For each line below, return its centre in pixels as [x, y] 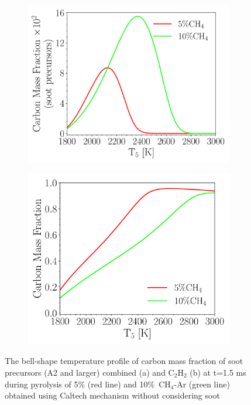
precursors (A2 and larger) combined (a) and [85, 372]
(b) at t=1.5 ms [218, 372]
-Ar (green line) [202, 384]
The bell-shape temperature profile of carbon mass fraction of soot [124, 361]
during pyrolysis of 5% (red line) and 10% [80, 384]
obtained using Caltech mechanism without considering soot [112, 395]
